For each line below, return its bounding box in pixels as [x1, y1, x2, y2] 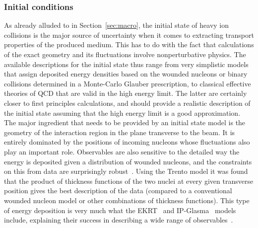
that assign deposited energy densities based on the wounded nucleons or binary [4, 69, 248, 79]
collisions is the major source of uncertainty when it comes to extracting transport [4, 29, 254, 40]
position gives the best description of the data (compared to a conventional [4, 185, 232, 196]
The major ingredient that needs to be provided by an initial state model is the [4, 117, 246, 128]
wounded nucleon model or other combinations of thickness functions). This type [4, 195, 250, 205]
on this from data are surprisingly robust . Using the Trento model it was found [4, 166, 248, 176]
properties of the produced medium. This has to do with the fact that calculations [4, 39, 254, 50]
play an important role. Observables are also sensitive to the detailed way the [4, 146, 240, 156]
